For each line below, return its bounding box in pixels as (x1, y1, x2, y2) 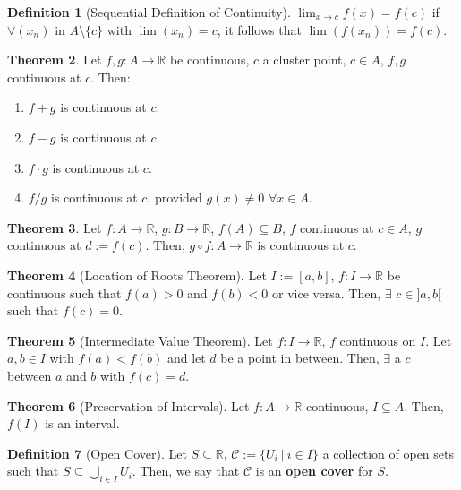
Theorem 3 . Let (7, 218, 102, 236)
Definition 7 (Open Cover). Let (7, 443, 187, 462)
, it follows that (217, 20, 302, 39)
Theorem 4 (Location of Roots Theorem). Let (7, 265, 267, 284)
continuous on (339, 331, 416, 349)
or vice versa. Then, (271, 283, 381, 302)
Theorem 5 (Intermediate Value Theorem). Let (7, 331, 273, 349)
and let (166, 348, 206, 367)
